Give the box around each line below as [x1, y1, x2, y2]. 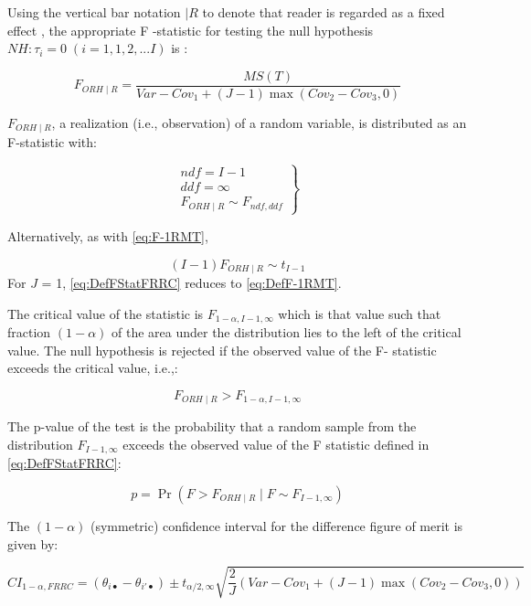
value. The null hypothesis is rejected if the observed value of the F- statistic [7, 340, 437, 359]
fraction [7, 323, 51, 342]
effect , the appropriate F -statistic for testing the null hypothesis [7, 20, 374, 39]
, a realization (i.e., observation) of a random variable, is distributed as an [51, 112, 467, 132]
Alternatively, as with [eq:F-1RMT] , [7, 226, 208, 245]
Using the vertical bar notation [7, 3, 181, 21]
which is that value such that [278, 303, 441, 323]
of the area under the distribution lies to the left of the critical [112, 323, 462, 342]
